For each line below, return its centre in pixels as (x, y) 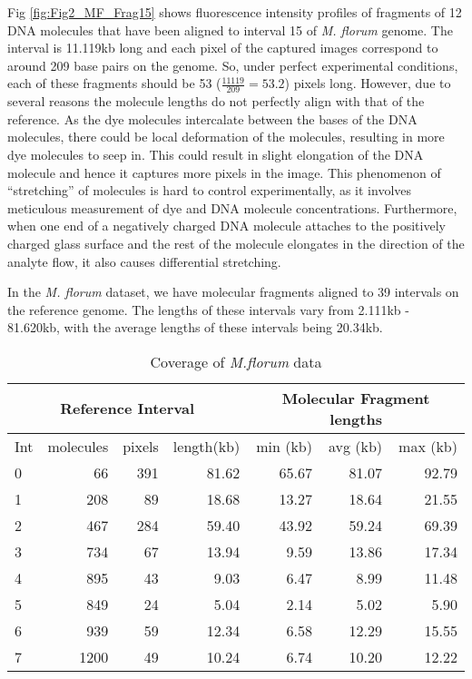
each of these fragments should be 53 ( (114, 83)
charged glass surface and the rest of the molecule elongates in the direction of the (236, 243)
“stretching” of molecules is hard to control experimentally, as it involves (210, 190)
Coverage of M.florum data (236, 361)
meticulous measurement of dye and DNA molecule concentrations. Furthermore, (232, 207)
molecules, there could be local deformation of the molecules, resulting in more (226, 137)
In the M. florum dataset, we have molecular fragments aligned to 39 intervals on (233, 292)
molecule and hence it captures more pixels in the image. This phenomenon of (224, 172)
